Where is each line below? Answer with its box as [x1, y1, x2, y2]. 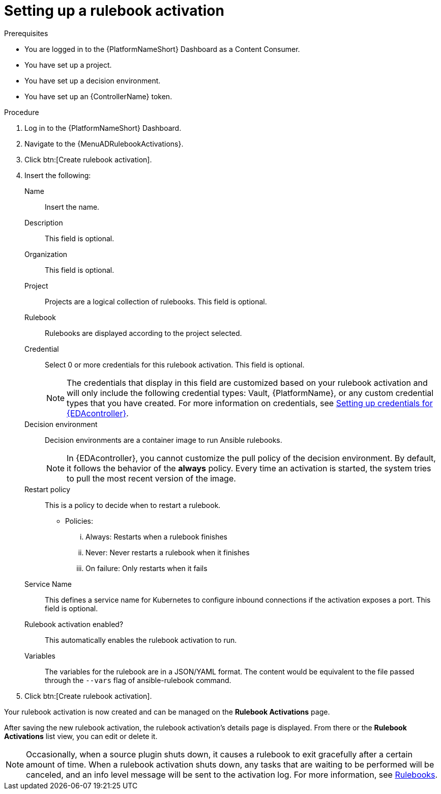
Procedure [4, 107, 39, 117]
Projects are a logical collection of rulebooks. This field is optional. [45, 297, 267, 306]
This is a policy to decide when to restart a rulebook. [45, 500, 221, 509]
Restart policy [24, 485, 71, 494]
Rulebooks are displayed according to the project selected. [45, 328, 242, 337]
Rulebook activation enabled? [24, 619, 124, 629]
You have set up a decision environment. [24, 76, 161, 85]
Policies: [65, 516, 94, 525]
